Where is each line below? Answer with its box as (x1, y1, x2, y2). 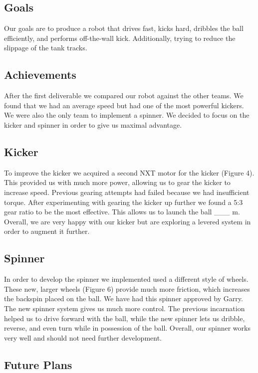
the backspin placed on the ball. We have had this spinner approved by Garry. (4, 293, 243, 304)
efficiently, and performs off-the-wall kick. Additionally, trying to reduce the (4, 32, 236, 43)
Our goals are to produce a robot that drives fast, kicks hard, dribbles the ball (4, 23, 244, 33)
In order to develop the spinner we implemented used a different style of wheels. (4, 274, 249, 284)
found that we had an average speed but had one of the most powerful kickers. (4, 100, 244, 110)
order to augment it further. (4, 226, 90, 236)
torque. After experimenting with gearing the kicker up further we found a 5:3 (4, 196, 243, 207)
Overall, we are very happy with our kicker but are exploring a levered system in (4, 216, 251, 226)
